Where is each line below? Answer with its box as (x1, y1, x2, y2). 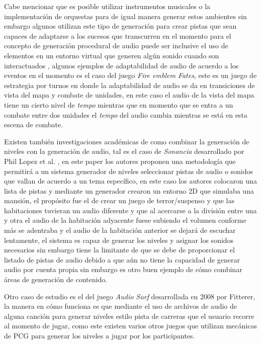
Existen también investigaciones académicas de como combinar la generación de (4, 136, 249, 146)
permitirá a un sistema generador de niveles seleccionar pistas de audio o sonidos (4, 165, 253, 176)
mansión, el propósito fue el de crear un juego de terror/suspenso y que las (4, 195, 235, 206)
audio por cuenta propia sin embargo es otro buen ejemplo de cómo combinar (4, 264, 242, 275)
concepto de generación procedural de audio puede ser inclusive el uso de (4, 40, 228, 51)
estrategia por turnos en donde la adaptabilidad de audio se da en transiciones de (4, 79, 255, 90)
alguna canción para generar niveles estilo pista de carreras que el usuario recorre (4, 310, 254, 321)
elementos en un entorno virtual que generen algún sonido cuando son (4, 50, 219, 60)
